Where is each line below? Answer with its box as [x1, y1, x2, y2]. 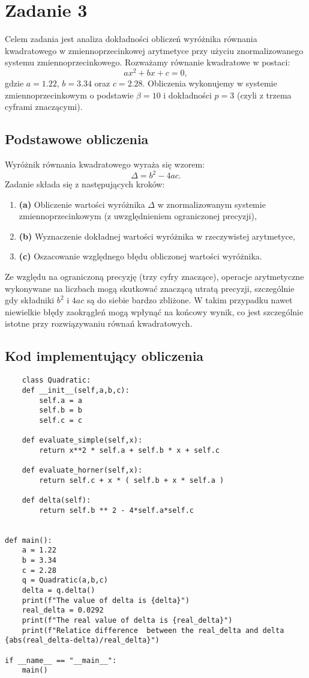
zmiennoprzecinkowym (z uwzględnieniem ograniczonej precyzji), [19, 210, 257, 222]
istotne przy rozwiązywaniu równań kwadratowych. [5, 317, 193, 330]
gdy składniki [5, 294, 55, 306]
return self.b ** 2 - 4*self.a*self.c [39, 506, 194, 515]
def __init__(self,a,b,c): [22, 386, 130, 395]
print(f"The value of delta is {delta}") [22, 596, 190, 605]
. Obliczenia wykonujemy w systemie [142, 76, 277, 89]
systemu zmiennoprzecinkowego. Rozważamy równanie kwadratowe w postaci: [5, 56, 290, 68]
